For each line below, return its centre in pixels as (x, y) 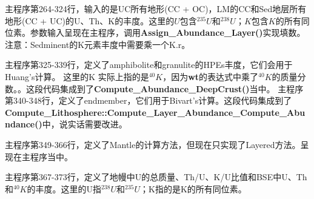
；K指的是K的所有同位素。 (193, 188)
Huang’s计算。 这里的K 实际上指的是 (77, 76)
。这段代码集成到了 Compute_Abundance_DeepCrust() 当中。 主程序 (161, 88)
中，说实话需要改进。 (85, 124)
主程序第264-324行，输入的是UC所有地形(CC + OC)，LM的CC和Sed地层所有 (156, 8)
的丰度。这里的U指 (64, 188)
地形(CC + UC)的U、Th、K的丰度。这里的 (90, 20)
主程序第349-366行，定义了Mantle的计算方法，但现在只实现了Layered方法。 (153, 144)
